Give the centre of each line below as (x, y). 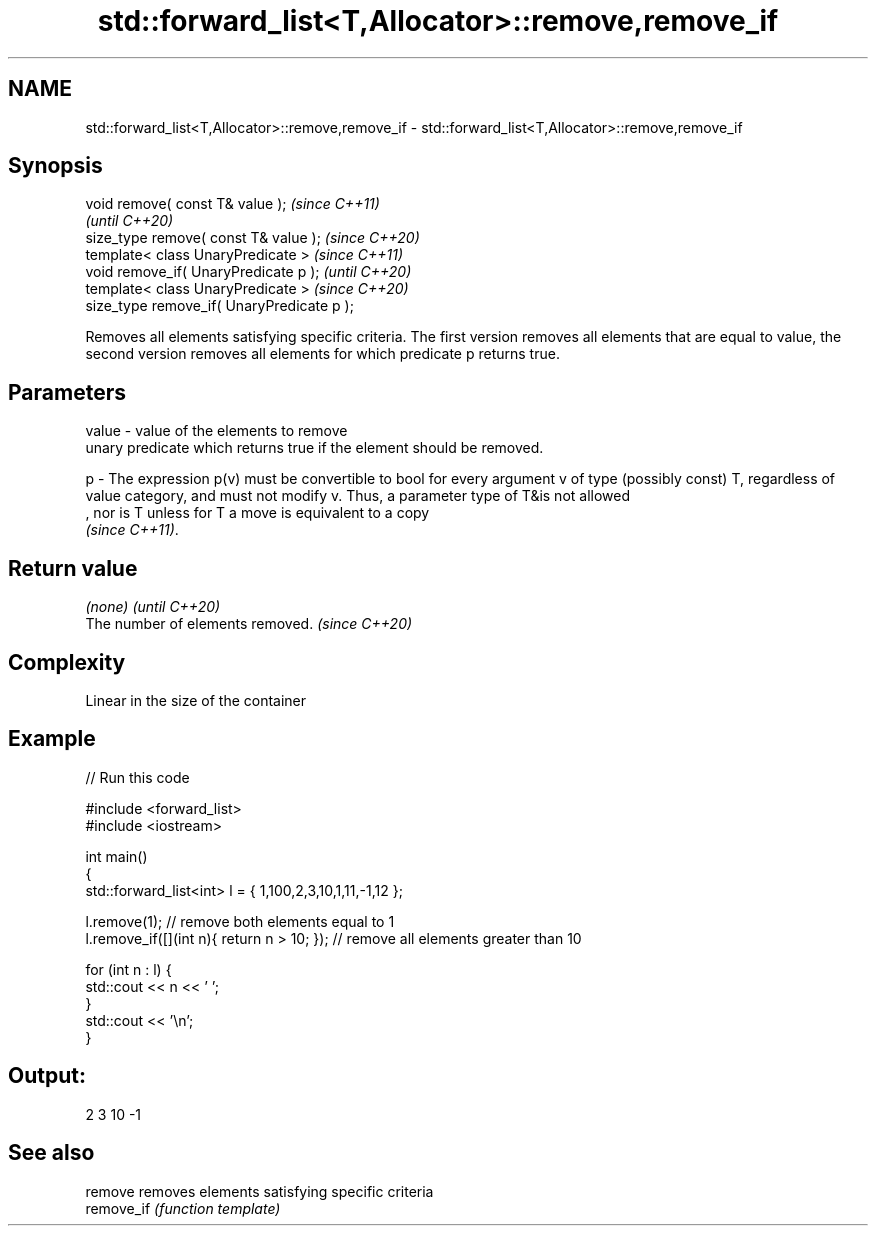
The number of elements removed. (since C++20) (249, 624)
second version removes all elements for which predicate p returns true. (322, 354)
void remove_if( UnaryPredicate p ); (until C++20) (248, 272)
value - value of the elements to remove (216, 431)
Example (52, 739)
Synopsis (55, 166)
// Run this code (137, 777)
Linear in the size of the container (196, 700)
